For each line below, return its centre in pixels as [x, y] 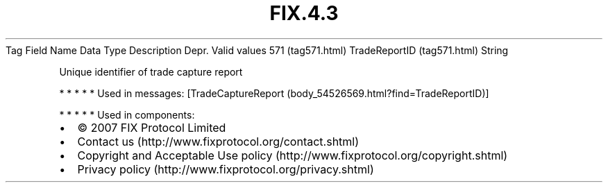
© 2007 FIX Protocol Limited [152, 127]
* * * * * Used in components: [127, 114]
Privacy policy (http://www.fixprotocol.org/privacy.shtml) [226, 169]
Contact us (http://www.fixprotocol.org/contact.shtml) [218, 141]
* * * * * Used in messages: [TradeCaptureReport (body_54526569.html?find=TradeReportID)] [274, 93]
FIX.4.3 [304, 13]
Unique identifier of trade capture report [151, 71]
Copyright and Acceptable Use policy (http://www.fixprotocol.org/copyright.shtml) [293, 155]
